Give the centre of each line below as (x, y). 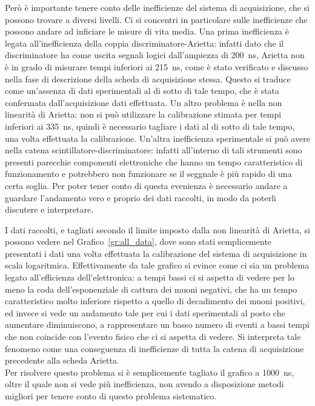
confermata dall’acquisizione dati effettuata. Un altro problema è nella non (144, 102)
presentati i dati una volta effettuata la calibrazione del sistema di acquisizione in (156, 253)
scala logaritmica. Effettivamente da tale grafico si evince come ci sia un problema (157, 265)
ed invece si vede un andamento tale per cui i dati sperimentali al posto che (145, 312)
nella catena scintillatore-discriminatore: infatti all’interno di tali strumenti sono (154, 150)
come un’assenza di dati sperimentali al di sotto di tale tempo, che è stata (142, 91)
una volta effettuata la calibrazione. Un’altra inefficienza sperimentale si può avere (157, 138)
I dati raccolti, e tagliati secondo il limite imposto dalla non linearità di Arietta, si (157, 229)
